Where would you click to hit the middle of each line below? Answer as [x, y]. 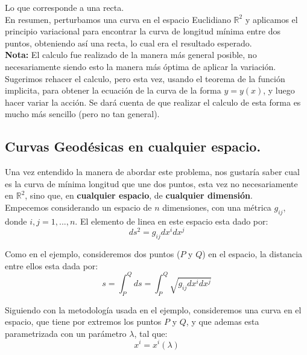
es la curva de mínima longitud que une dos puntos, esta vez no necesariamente [151, 183]
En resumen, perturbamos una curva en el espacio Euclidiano [118, 19]
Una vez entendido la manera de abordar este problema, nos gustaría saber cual [152, 172]
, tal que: [151, 333]
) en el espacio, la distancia [252, 254]
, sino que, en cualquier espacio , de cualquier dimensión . [139, 195]
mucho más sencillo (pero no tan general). [82, 114]
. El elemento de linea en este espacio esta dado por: [172, 221]
